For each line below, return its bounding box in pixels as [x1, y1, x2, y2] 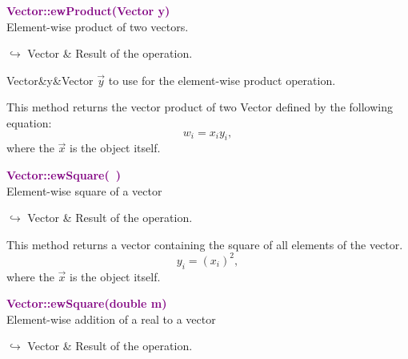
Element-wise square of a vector [6, 182, 162, 199]
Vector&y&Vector [6, 71, 94, 88]
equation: [6, 114, 52, 131]
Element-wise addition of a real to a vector [6, 310, 216, 327]
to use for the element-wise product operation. [108, 71, 336, 88]
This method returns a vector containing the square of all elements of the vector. [6, 236, 403, 252]
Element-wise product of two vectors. [6, 18, 189, 34]
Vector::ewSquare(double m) [6, 295, 167, 312]
